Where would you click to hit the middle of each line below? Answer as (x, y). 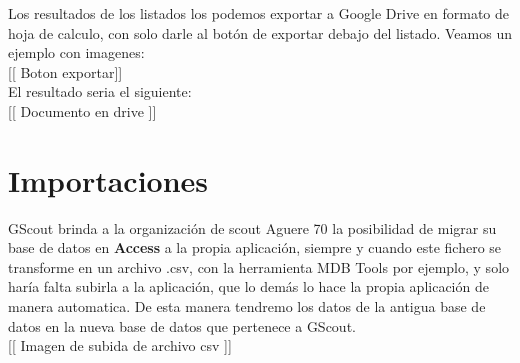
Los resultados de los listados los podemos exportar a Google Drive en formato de (258, 13)
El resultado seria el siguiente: (100, 91)
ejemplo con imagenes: (76, 52)
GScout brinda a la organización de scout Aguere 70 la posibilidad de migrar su (252, 227)
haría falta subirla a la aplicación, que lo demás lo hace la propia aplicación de (248, 286)
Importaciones (108, 179)
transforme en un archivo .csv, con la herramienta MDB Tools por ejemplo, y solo (259, 266)
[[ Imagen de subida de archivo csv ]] (120, 345)
